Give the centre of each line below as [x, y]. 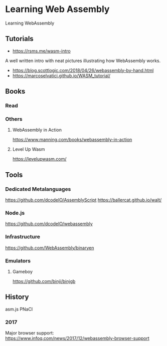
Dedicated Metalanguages [38, 189]
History [17, 297]
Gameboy [23, 271]
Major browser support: [30, 333]
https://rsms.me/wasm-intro [42, 51]
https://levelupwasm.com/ [39, 159]
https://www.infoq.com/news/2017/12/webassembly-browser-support [77, 338]
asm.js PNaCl [19, 309]
